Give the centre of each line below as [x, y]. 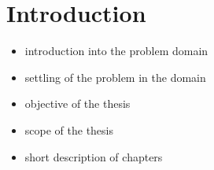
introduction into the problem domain [116, 51]
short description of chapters [94, 156]
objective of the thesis [77, 103]
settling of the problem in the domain [115, 77]
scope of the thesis [69, 129]
